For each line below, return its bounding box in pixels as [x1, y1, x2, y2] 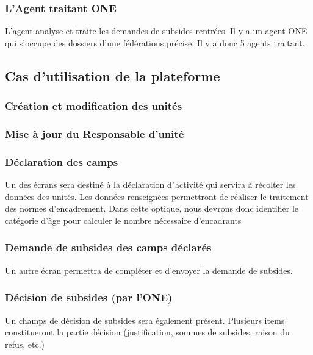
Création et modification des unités [5, 98, 182, 113]
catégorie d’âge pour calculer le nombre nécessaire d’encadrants [5, 213, 242, 226]
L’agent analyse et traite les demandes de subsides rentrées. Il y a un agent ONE [5, 24, 308, 37]
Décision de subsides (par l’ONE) [5, 290, 173, 305]
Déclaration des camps [5, 154, 118, 169]
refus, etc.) [5, 337, 45, 350]
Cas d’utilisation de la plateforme [5, 66, 220, 85]
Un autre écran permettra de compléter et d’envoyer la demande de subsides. [5, 264, 293, 276]
